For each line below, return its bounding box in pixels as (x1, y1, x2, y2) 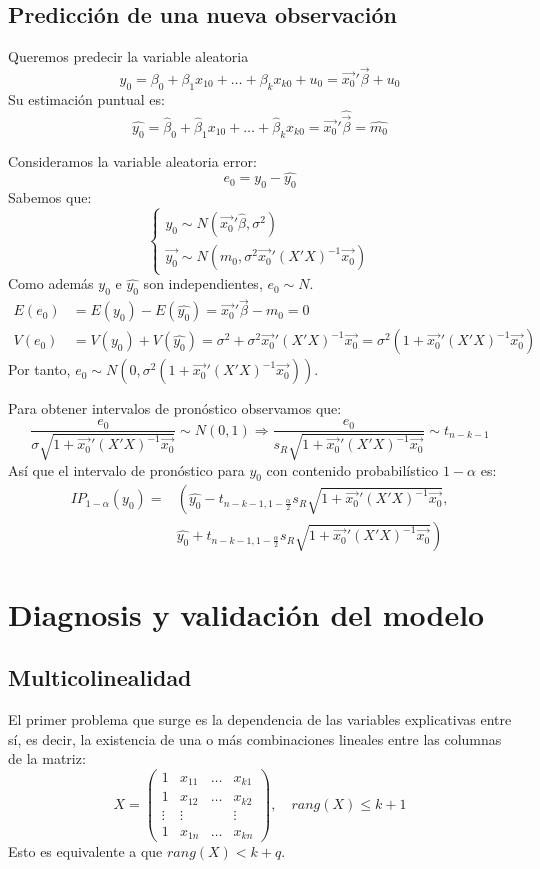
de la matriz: (8, 748, 86, 769)
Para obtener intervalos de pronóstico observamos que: (8, 398, 342, 419)
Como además (8, 273, 94, 294)
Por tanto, (8, 359, 71, 380)
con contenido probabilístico (266, 459, 439, 480)
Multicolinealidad (8, 662, 192, 693)
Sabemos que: (8, 187, 92, 208)
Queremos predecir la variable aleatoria (8, 46, 249, 67)
